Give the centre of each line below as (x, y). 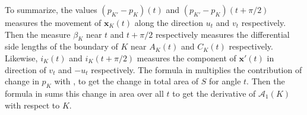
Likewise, (21, 57)
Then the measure (38, 34)
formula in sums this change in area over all (84, 93)
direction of (26, 69)
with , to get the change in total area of (126, 81)
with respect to (32, 105)
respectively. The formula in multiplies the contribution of (197, 69)
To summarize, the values (51, 9)
